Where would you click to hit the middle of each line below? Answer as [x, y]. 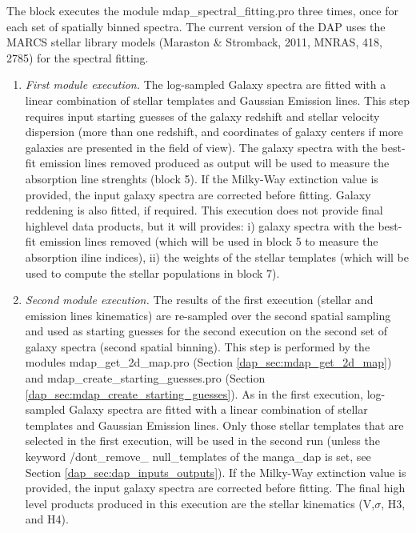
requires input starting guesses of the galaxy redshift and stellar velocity [202, 116]
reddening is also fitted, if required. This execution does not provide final [204, 210]
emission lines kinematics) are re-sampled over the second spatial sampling [208, 315]
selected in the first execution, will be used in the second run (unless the [202, 441]
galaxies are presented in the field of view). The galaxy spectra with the [201, 147]
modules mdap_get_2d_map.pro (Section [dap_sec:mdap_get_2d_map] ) [208, 362]
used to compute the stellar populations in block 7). [152, 273]
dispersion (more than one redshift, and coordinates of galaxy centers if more [214, 132]
